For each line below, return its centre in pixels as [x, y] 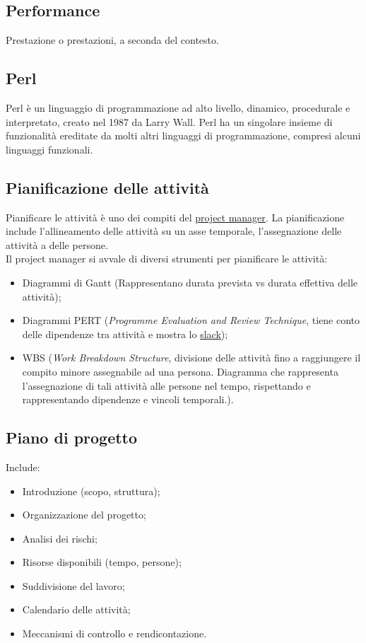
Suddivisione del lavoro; [73, 585]
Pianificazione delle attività [107, 187]
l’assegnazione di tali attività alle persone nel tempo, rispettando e [166, 385]
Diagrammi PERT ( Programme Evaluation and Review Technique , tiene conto [191, 320]
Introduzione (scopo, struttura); [91, 491]
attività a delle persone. [57, 244]
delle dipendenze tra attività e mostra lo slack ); [125, 334]
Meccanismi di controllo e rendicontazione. [114, 633]
